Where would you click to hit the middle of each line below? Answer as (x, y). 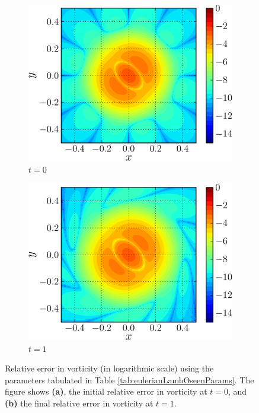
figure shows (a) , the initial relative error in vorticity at (106, 391)
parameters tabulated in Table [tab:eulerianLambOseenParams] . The (129, 379)
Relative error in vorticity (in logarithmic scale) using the (109, 368)
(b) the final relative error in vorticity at (79, 403)
